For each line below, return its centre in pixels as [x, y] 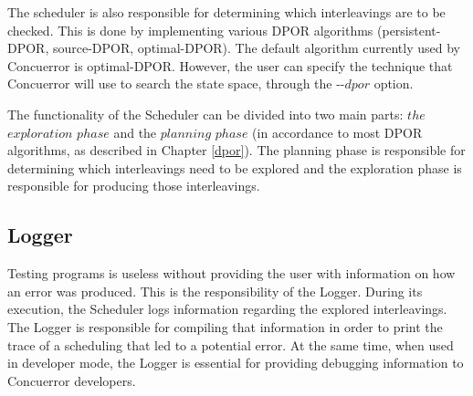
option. [394, 83]
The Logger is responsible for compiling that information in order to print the [225, 326]
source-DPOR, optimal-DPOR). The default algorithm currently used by [256, 48]
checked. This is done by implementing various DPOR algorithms [190, 30]
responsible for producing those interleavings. [134, 186]
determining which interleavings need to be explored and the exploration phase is [235, 167]
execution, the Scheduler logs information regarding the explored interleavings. [227, 309]
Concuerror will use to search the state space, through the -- [176, 83]
